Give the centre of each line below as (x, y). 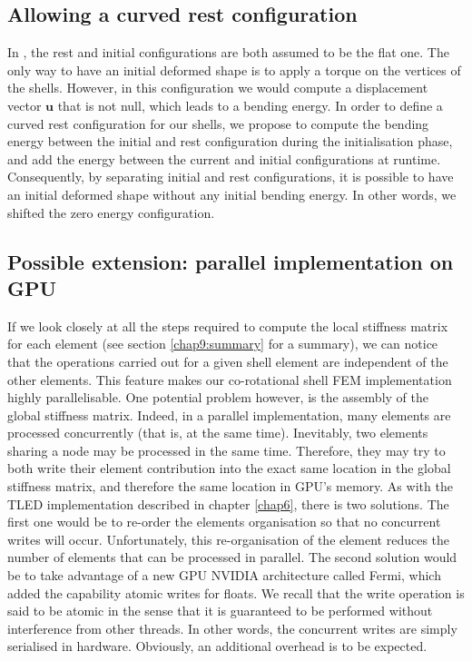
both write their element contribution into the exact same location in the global (229, 468)
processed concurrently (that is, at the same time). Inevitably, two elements (218, 433)
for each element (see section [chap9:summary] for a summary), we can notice (223, 344)
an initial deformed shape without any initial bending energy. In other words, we (232, 194)
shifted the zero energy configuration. (111, 212)
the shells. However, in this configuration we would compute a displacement (218, 88)
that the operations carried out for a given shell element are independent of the (228, 361)
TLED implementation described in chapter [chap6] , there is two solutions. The (228, 503)
